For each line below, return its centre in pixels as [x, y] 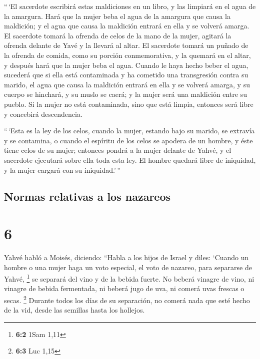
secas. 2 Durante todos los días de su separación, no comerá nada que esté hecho [127, 299]
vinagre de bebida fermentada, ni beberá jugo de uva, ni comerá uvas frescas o [124, 288]
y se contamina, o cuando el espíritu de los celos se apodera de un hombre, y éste [128, 140]
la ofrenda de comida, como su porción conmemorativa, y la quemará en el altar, [127, 55]
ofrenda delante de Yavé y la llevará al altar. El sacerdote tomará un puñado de [126, 45]
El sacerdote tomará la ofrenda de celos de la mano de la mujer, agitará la [118, 35]
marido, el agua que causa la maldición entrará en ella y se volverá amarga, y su [127, 84]
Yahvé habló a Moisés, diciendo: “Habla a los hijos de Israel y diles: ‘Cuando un [126, 257]
